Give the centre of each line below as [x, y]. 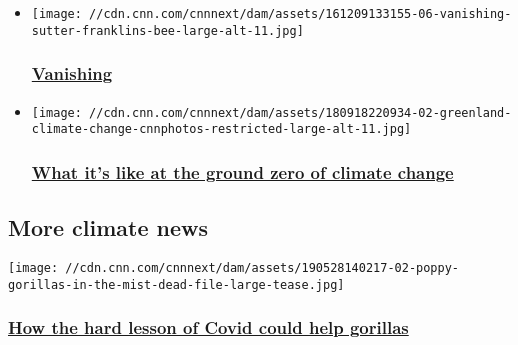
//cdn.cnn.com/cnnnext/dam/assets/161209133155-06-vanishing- [300, 14]
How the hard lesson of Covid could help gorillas [208, 327]
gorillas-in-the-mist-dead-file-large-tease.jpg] [176, 284]
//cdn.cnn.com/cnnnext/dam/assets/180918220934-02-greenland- [300, 112]
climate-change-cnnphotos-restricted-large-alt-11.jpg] [221, 129]
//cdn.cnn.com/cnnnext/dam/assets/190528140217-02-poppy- [262, 267]
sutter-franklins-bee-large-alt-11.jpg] [167, 30]
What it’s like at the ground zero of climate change [242, 171]
